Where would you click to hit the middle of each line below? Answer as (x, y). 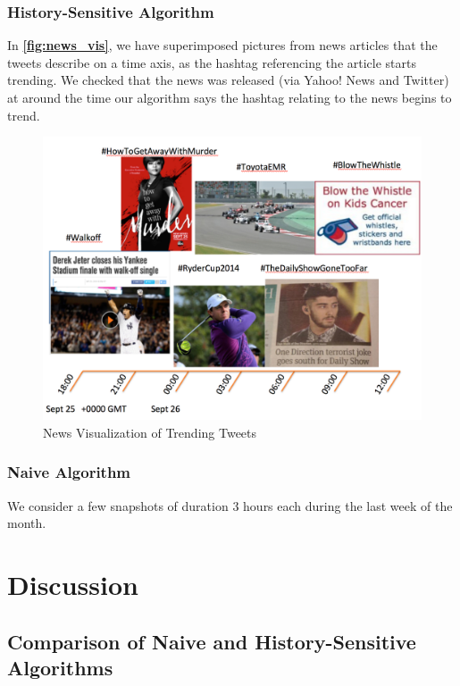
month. (27, 523)
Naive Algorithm (69, 472)
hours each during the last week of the (348, 505)
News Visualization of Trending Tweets (150, 432)
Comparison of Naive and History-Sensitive (212, 641)
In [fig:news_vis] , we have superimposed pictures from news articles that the (222, 45)
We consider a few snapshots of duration (118, 505)
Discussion (73, 585)
